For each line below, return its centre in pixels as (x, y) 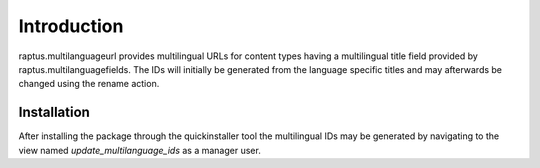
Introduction (71, 26)
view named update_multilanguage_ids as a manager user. (140, 150)
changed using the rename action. (89, 84)
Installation (54, 112)
